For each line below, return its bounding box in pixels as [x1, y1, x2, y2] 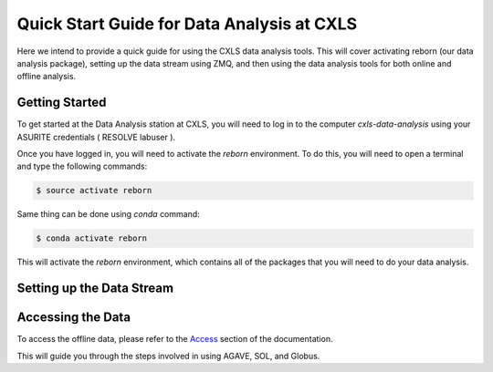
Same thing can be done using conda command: [16, 209, 200, 220]
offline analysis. [16, 71, 77, 82]
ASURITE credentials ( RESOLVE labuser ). [16, 131, 176, 142]
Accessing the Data [16, 310, 131, 325]
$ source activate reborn [36, 185, 152, 196]
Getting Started [16, 95, 107, 110]
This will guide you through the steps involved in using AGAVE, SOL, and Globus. [16, 350, 320, 361]
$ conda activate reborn [36, 233, 148, 243]
